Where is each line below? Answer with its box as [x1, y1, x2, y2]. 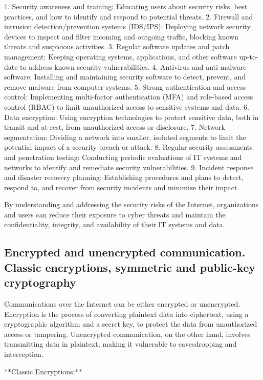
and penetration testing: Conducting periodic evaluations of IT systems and [4, 151, 242, 162]
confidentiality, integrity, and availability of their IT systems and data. [4, 219, 225, 230]
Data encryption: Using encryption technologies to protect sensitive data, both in [4, 111, 259, 122]
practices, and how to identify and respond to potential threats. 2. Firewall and [4, 11, 253, 22]
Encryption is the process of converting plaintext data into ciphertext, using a [4, 308, 249, 319]
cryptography [4, 274, 76, 290]
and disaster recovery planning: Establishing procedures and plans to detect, [4, 172, 244, 183]
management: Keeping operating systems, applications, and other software [4, 51, 237, 62]
